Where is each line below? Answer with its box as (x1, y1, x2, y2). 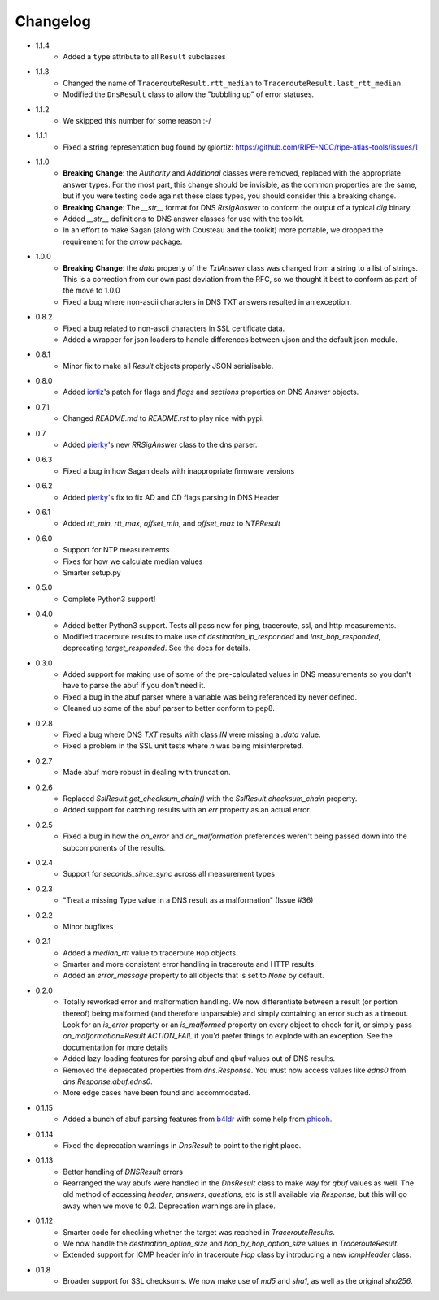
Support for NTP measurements (63, 545, 170, 555)
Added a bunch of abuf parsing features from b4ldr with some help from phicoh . (63, 1114, 333, 1124)
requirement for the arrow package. (63, 236, 183, 246)
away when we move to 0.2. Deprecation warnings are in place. (63, 1201, 276, 1211)
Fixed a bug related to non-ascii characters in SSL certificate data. (63, 323, 285, 333)
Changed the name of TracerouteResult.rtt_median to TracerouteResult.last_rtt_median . (63, 78, 403, 88)
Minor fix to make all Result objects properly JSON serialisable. (63, 361, 274, 370)
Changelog (15, 12, 91, 30)
